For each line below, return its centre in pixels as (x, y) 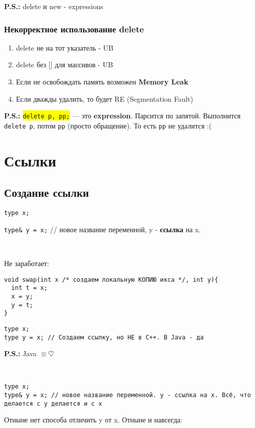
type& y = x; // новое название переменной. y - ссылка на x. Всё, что (128, 395)
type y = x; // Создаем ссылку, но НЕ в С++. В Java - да (104, 337)
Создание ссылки (47, 192)
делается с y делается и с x (53, 403)
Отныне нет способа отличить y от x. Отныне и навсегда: (93, 420)
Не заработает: (27, 263)
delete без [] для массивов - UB (64, 65)
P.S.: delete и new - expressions (54, 6)
